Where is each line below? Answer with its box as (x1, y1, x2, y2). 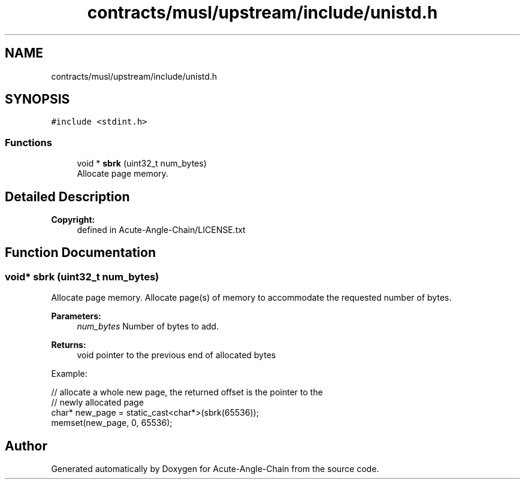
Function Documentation (5, 245, 156, 261)
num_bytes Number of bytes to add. (77, 321, 219, 332)
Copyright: (51, 214, 95, 225)
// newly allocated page (51, 397, 144, 408)
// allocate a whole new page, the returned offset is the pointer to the (51, 387, 323, 398)
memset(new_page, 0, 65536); (51, 418, 173, 428)
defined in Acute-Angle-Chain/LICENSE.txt (77, 225, 246, 235)
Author (5, 438, 47, 453)
